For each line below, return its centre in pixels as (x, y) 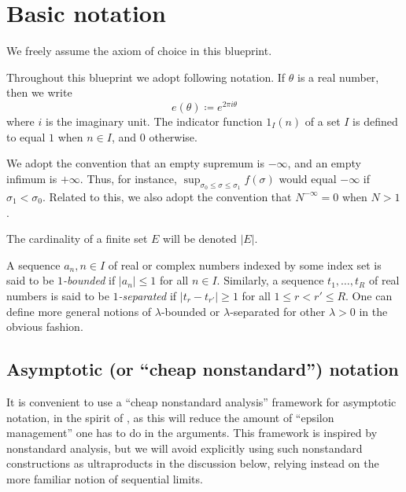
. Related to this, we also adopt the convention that (167, 196)
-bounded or (190, 311)
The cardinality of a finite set (77, 239)
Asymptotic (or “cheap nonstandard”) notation (203, 369)
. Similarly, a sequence (270, 280)
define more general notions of (79, 311)
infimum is (32, 178)
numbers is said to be (58, 295)
